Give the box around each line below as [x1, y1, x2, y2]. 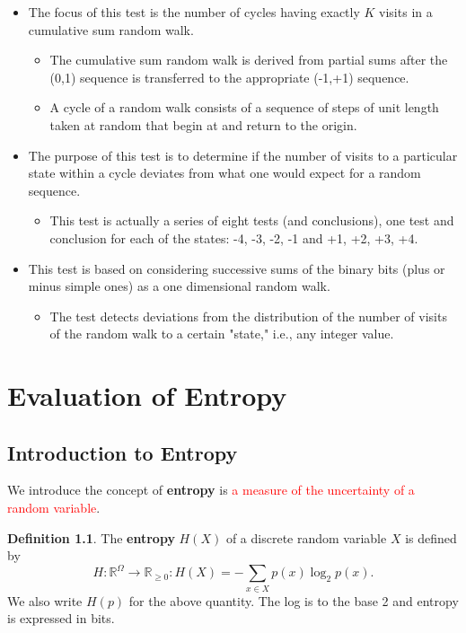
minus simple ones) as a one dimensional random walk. [28, 277, 330, 295]
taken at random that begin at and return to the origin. [49, 115, 357, 134]
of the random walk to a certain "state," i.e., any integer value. [49, 324, 394, 343]
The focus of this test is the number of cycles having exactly [28, 3, 360, 21]
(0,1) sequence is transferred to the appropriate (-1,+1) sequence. [49, 67, 409, 86]
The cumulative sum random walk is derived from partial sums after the [49, 50, 448, 69]
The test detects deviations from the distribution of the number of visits [49, 306, 447, 325]
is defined [405, 528, 457, 547]
